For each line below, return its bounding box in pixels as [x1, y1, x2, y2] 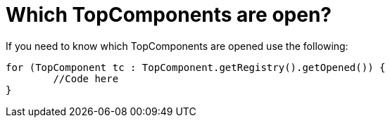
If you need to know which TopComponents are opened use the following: [6, 39, 348, 52]
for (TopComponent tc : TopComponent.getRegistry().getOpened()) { [6, 61, 386, 73]
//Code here [53, 72, 119, 84]
